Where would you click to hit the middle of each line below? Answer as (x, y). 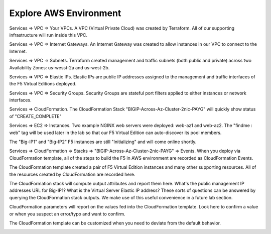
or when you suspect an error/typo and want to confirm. (67, 214)
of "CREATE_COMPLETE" (36, 116)
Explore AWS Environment (65, 13)
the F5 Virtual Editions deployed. (43, 84)
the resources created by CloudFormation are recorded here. (72, 174)
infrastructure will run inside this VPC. (48, 35)
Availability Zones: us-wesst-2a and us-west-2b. (59, 67)
